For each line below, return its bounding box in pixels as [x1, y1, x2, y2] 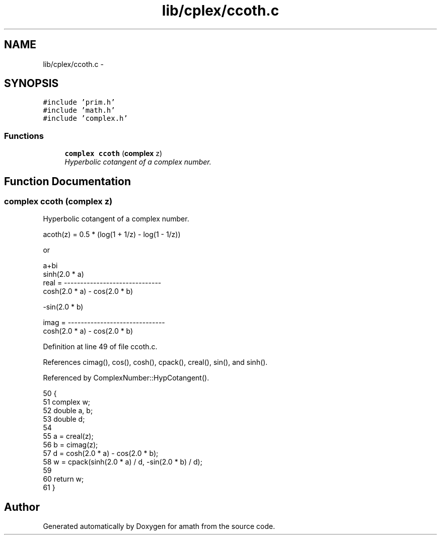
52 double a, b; [43, 406, 93, 415]
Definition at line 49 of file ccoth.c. [43, 342, 158, 351]
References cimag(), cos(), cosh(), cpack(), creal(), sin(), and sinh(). [43, 358, 268, 367]
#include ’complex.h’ [43, 114, 128, 123]
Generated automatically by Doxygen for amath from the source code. [43, 522, 275, 531]
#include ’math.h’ [43, 106, 115, 115]
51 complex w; [43, 398, 91, 407]
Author [4, 500, 40, 513]
